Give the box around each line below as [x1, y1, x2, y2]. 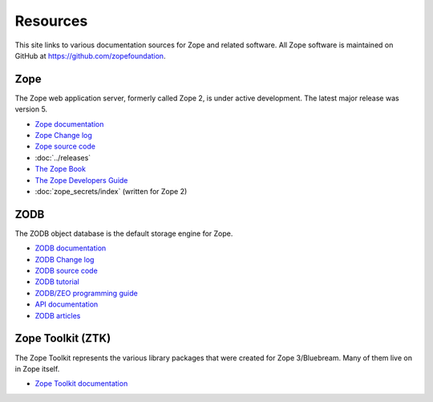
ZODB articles [34, 311, 81, 320]
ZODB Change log [34, 254, 95, 264]
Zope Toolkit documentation [34, 379, 128, 388]
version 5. [14, 104, 48, 114]
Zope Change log [34, 131, 92, 140]
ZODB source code [34, 266, 98, 276]
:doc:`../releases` [34, 152, 91, 162]
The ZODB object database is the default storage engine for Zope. [14, 229, 233, 238]
